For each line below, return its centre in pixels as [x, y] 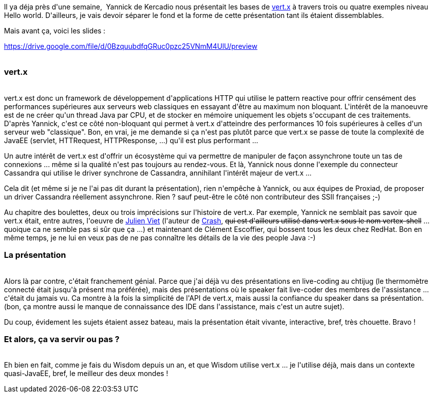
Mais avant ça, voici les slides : [55, 31]
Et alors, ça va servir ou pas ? [62, 339]
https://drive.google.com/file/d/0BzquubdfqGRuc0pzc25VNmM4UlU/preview [131, 46]
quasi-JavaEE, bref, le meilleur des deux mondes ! [86, 374]
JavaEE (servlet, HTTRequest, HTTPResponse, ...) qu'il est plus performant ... [131, 140]
